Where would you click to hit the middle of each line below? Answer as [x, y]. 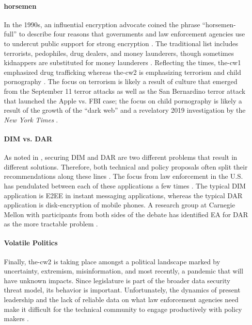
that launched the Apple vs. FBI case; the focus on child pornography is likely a [123, 100]
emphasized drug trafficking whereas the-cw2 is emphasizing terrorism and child [123, 72]
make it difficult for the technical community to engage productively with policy [123, 309]
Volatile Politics [31, 243]
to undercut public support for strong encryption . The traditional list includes [121, 43]
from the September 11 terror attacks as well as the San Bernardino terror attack [125, 91]
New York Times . [31, 119]
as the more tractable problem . [51, 224]
